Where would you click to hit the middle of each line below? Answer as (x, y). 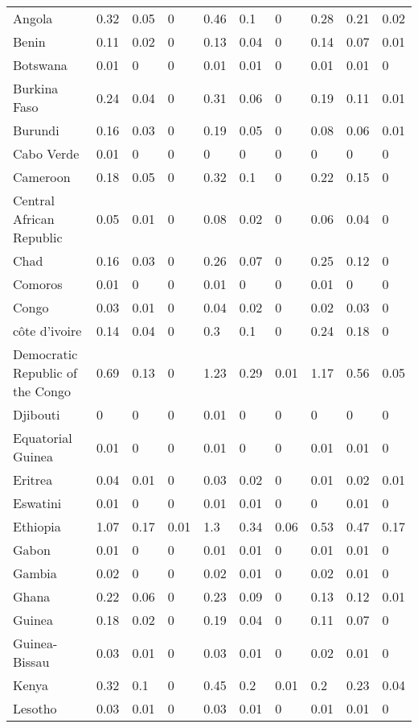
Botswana (40, 65)
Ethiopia (37, 526)
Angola (33, 18)
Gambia (35, 573)
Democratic (45, 354)
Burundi (36, 130)
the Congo (42, 391)
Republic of (45, 372)
